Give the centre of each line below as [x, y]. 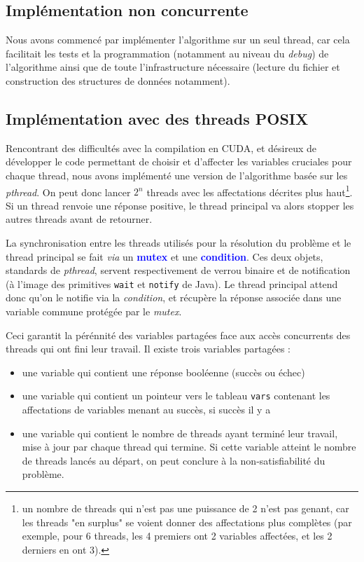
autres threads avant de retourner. [79, 219]
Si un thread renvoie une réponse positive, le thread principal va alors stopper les [180, 205]
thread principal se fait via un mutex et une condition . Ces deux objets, [164, 256]
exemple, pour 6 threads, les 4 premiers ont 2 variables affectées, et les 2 [177, 536]
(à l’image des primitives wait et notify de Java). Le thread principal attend [172, 283]
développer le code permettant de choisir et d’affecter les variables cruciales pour [179, 162]
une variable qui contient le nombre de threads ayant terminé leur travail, [180, 433]
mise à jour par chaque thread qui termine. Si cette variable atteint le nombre [189, 447]
